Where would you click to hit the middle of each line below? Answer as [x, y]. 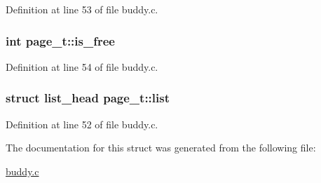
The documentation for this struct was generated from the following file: [161, 148]
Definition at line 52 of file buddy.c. [82, 124]
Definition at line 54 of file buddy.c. [82, 66]
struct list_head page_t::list [88, 98]
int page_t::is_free [60, 40]
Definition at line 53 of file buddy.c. [82, 9]
